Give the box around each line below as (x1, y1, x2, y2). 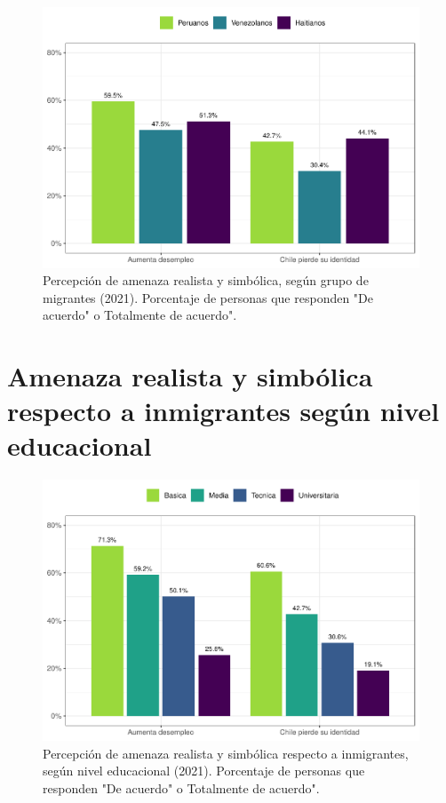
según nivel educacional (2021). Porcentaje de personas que (43, 761, 365, 780)
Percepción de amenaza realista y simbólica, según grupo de (43, 271, 369, 290)
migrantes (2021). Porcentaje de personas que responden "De (43, 288, 374, 306)
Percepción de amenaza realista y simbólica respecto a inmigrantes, (43, 743, 409, 762)
